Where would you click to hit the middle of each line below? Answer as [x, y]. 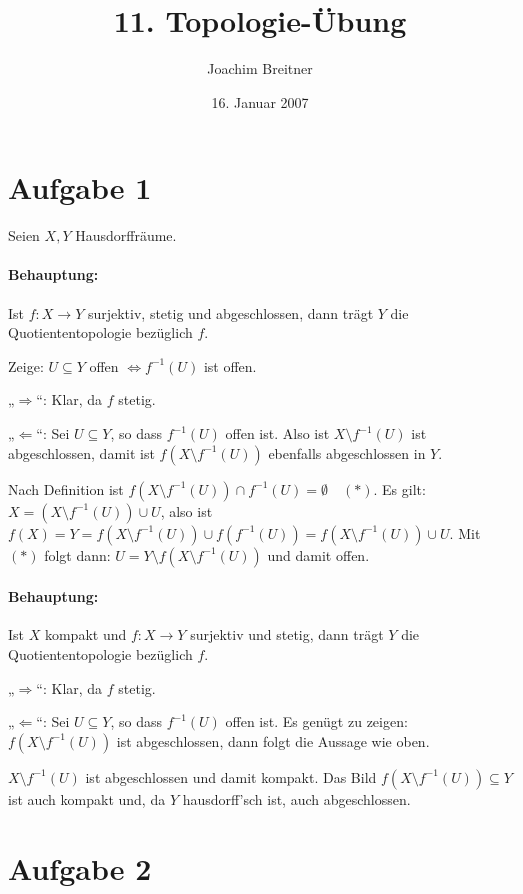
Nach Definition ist [66, 488]
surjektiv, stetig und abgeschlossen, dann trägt [230, 312]
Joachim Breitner [260, 68]
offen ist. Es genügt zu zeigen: [316, 721]
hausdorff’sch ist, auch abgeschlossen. [296, 798]
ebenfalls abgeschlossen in [347, 452]
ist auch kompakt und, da [87, 798]
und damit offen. [318, 554]
